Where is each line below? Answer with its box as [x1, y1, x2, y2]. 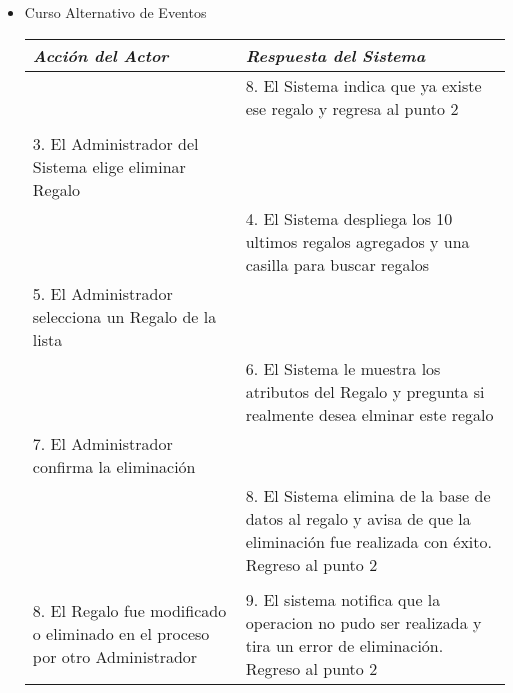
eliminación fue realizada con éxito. [245, 529, 492, 553]
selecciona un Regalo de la [32, 304, 217, 328]
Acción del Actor [32, 43, 169, 67]
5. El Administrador [32, 281, 173, 305]
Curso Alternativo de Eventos [24, 2, 207, 22]
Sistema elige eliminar [32, 154, 186, 178]
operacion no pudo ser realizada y [245, 610, 482, 634]
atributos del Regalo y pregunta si [245, 379, 485, 403]
